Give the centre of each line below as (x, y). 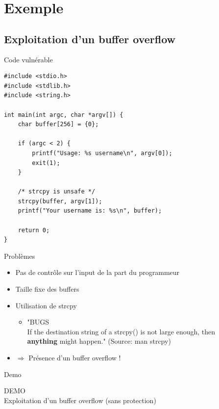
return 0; (34, 230)
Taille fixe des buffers (47, 289)
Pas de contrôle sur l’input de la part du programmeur (97, 272)
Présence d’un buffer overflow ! (75, 358)
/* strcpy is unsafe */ (57, 192)
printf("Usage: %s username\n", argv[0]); (102, 153)
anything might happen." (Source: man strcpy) (99, 341)
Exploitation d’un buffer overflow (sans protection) (80, 400)
